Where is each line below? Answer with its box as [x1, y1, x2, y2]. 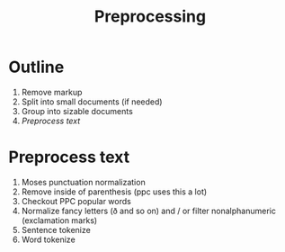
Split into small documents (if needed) [21, 96, 163, 107]
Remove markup [21, 86, 83, 97]
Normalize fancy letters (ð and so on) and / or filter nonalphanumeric [21, 205, 276, 216]
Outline [8, 57, 65, 77]
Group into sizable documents [21, 105, 134, 116]
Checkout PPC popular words [21, 195, 131, 206]
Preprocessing [94, 6, 207, 27]
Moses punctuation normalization [21, 176, 146, 187]
